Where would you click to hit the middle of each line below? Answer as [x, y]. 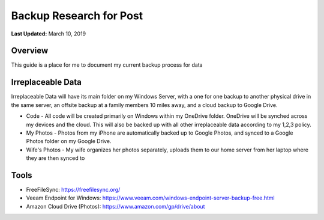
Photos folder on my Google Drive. [69, 141]
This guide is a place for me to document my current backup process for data [107, 65]
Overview [30, 51]
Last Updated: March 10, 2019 [49, 34]
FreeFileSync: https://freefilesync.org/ [73, 190]
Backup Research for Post [77, 16]
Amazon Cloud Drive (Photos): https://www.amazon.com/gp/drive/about [115, 206]
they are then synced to [55, 158]
